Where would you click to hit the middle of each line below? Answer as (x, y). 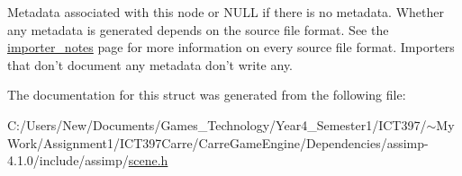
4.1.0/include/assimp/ (68, 160)
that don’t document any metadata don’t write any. (150, 64)
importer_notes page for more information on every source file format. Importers (231, 47)
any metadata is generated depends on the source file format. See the (198, 29)
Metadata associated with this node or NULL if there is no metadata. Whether (226, 12)
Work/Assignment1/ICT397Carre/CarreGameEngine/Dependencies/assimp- (218, 142)
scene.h (148, 160)
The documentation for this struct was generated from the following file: (207, 95)
